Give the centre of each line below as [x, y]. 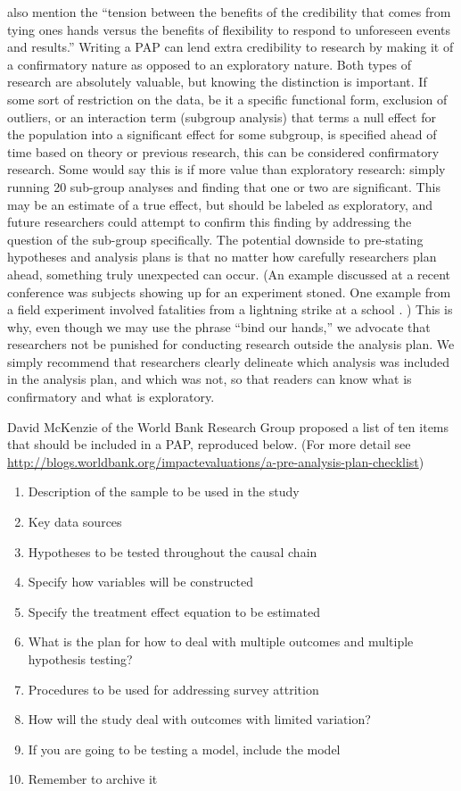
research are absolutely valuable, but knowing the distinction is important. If [217, 82]
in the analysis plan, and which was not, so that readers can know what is [210, 379]
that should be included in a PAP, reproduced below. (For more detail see [209, 444]
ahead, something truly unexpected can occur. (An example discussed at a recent [229, 274]
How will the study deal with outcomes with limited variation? [199, 719]
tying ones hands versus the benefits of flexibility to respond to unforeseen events [229, 29]
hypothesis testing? [80, 659]
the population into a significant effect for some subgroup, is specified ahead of [222, 134]
